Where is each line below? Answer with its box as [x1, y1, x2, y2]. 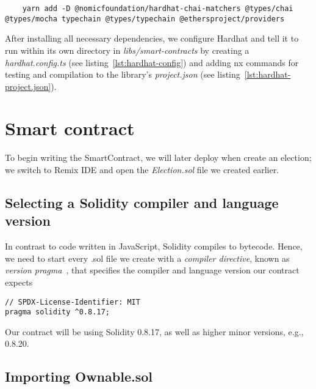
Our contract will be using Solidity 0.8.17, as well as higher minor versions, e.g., [5, 325, 304, 338]
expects [5, 275, 33, 288]
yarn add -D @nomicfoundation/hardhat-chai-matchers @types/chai [22, 4, 293, 13]
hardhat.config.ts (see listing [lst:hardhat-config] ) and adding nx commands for [5, 56, 299, 69]
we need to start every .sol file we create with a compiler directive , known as [5, 251, 290, 264]
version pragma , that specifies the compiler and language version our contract [5, 264, 300, 276]
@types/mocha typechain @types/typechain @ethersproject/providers [5, 14, 285, 23]
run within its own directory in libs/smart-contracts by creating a [5, 43, 250, 56]
